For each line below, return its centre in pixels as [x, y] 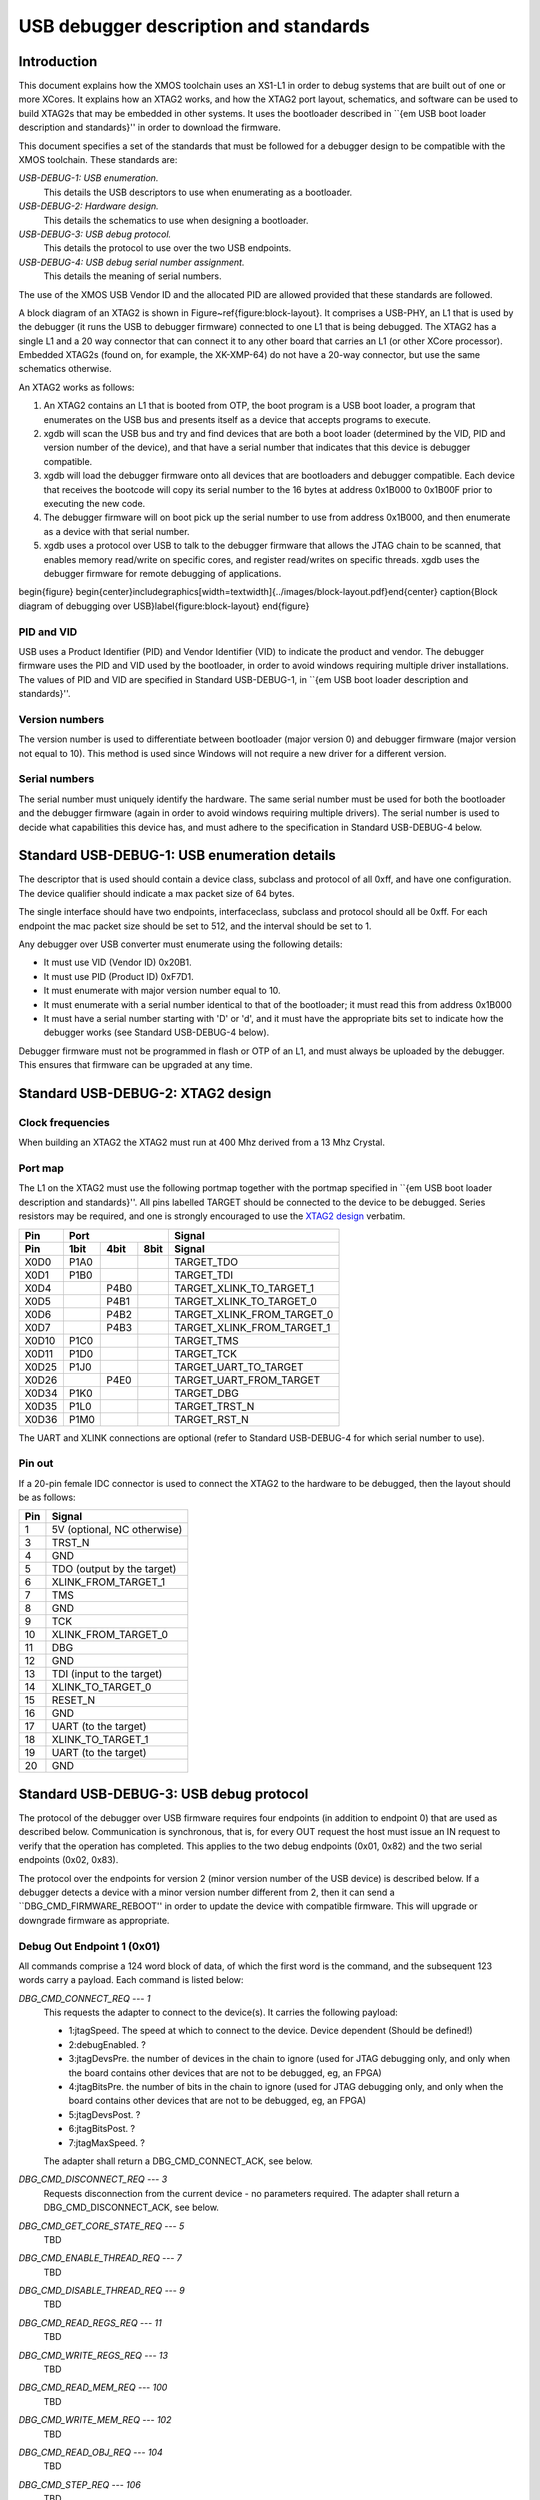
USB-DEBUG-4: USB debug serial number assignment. [131, 262]
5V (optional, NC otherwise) [117, 1530]
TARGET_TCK [205, 1353]
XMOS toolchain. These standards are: [98, 160]
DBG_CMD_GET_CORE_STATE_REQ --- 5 [101, 2226]
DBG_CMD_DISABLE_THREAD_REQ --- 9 [101, 2291]
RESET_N [73, 1700]
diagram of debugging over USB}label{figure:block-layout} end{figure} [164, 606]
